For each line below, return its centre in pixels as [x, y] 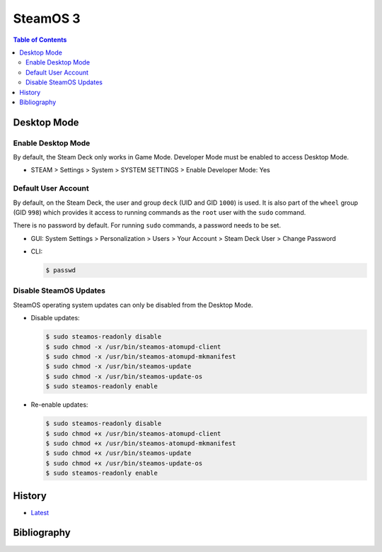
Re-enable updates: [59, 405]
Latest [40, 512]
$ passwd [61, 270]
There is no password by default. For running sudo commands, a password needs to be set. [147, 225]
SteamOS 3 [47, 18]
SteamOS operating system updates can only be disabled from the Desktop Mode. [133, 305]
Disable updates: [56, 318]
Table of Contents [40, 40]
